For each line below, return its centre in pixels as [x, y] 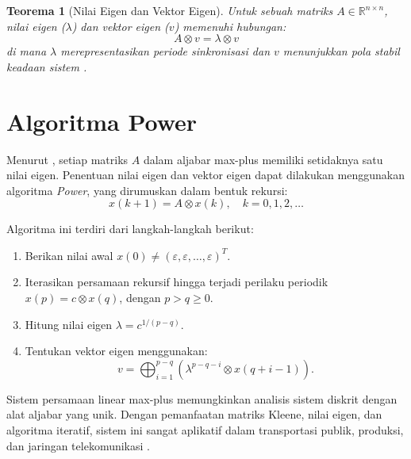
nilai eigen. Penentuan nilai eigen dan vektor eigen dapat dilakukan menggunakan [205, 175]
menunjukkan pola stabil [341, 51]
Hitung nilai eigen [69, 324]
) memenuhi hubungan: [230, 26]
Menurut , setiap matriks [67, 159]
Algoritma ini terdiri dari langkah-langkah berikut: [130, 229]
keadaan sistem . [47, 66]
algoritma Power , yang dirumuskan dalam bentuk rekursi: [147, 190]
